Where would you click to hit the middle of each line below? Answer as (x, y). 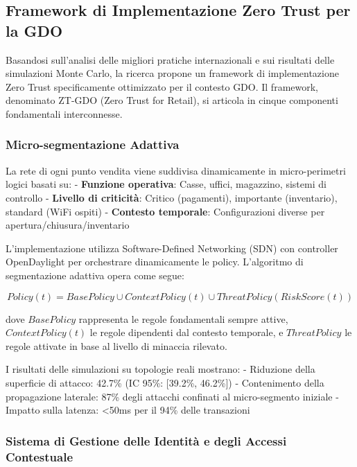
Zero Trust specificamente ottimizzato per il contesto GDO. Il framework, (162, 86)
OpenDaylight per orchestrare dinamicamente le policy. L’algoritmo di (155, 262)
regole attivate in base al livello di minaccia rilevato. (116, 345)
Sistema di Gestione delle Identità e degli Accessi (146, 440)
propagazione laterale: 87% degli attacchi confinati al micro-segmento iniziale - (172, 396)
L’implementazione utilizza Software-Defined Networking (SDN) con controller (172, 248)
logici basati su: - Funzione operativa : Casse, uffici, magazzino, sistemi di (166, 184)
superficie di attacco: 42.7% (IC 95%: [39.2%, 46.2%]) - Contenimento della (165, 382)
